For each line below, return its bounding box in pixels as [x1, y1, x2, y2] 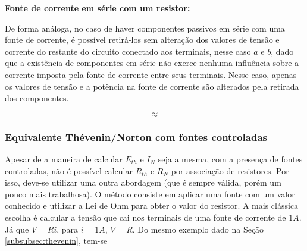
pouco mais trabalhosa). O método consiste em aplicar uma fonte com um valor [5, 187, 295, 200]
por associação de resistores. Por [171, 164, 289, 177]
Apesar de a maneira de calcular [5, 152, 123, 165]
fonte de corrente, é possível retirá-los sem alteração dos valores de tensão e [5, 33, 280, 46]
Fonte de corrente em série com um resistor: [5, 2, 190, 14]
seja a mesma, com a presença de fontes [158, 152, 303, 165]
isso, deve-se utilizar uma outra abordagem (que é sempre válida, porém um [5, 176, 281, 189]
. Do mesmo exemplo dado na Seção [132, 222, 264, 235]
